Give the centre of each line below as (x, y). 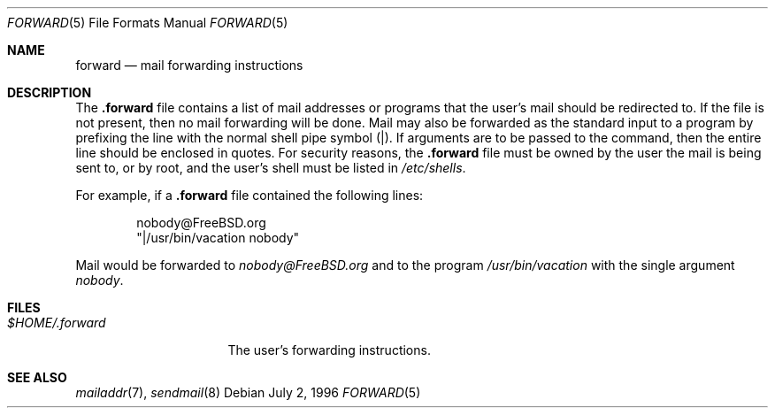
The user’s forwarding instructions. (329, 350)
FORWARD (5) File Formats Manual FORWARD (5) (148, 23)
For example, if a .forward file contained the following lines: (249, 195)
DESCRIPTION (50, 92)
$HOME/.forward (57, 323)
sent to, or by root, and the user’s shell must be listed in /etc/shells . (271, 168)
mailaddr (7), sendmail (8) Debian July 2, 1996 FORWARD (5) (248, 392)
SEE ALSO (37, 377)
